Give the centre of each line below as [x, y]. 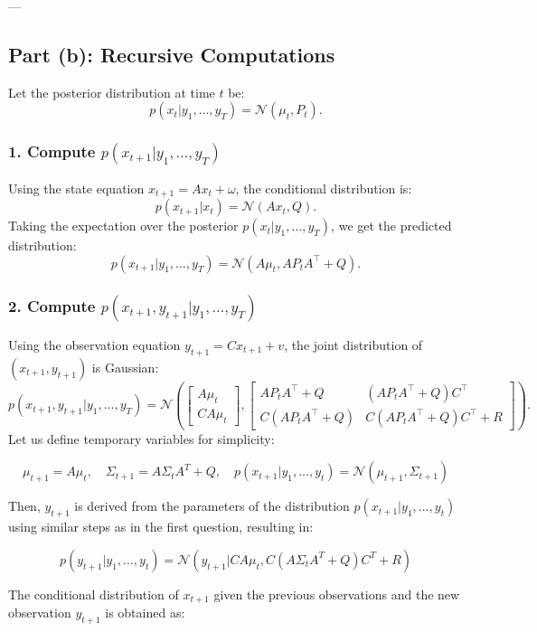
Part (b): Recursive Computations [172, 54]
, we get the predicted [391, 226]
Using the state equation [76, 188]
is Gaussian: [125, 367]
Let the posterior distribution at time [112, 92]
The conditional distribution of [94, 594]
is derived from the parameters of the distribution [212, 506]
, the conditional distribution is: [324, 188]
